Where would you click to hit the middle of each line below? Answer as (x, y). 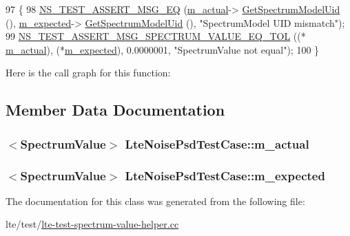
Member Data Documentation (115, 110)
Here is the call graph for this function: (88, 73)
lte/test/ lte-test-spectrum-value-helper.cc (92, 224)
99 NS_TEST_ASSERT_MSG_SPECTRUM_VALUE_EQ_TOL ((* (156, 36)
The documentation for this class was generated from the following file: (155, 201)
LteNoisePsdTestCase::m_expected (225, 175)
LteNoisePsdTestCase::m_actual (217, 143)
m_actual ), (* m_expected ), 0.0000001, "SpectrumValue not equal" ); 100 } (163, 49)
